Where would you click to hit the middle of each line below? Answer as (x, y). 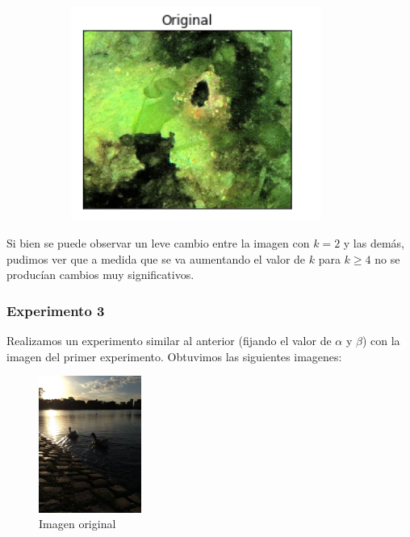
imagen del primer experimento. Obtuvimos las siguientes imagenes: (174, 356)
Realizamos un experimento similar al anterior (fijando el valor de (169, 340)
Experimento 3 (56, 310)
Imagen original (77, 524)
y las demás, (374, 242)
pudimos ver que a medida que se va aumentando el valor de (156, 258)
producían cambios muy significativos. (100, 275)
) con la (381, 340)
